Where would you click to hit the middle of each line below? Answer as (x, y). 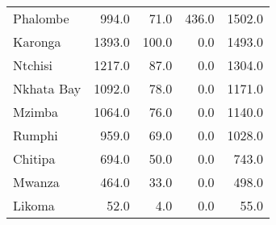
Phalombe (41, 18)
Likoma (34, 205)
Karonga (37, 42)
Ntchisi (33, 65)
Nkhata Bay (47, 88)
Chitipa (34, 158)
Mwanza (36, 182)
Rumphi (36, 135)
